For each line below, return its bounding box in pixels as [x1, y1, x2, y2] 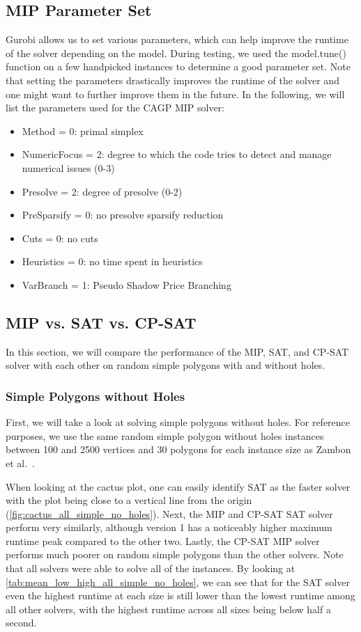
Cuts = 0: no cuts [22, 230, 98, 245]
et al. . [6, 455, 36, 470]
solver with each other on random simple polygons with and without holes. [6, 358, 325, 372]
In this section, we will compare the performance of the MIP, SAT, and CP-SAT [6, 344, 349, 358]
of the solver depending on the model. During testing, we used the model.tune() [6, 45, 346, 60]
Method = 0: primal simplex [22, 123, 144, 138]
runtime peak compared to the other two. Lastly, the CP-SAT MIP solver [6, 533, 320, 548]
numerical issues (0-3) [22, 160, 115, 175]
